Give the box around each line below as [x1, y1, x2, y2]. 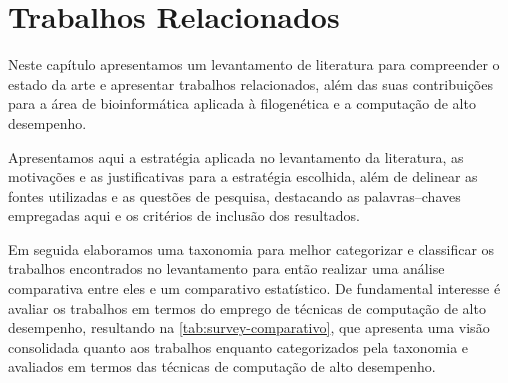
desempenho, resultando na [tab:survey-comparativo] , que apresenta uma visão [8, 317, 490, 338]
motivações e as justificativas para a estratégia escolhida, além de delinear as [8, 166, 478, 187]
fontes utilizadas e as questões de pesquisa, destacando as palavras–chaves [8, 185, 461, 206]
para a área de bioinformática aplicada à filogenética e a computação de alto [8, 93, 476, 114]
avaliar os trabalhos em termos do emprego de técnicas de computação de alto [8, 297, 486, 318]
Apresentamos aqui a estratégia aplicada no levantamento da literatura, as [8, 146, 464, 167]
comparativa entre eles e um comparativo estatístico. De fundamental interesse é [8, 278, 501, 299]
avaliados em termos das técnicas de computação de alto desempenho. [8, 356, 436, 377]
